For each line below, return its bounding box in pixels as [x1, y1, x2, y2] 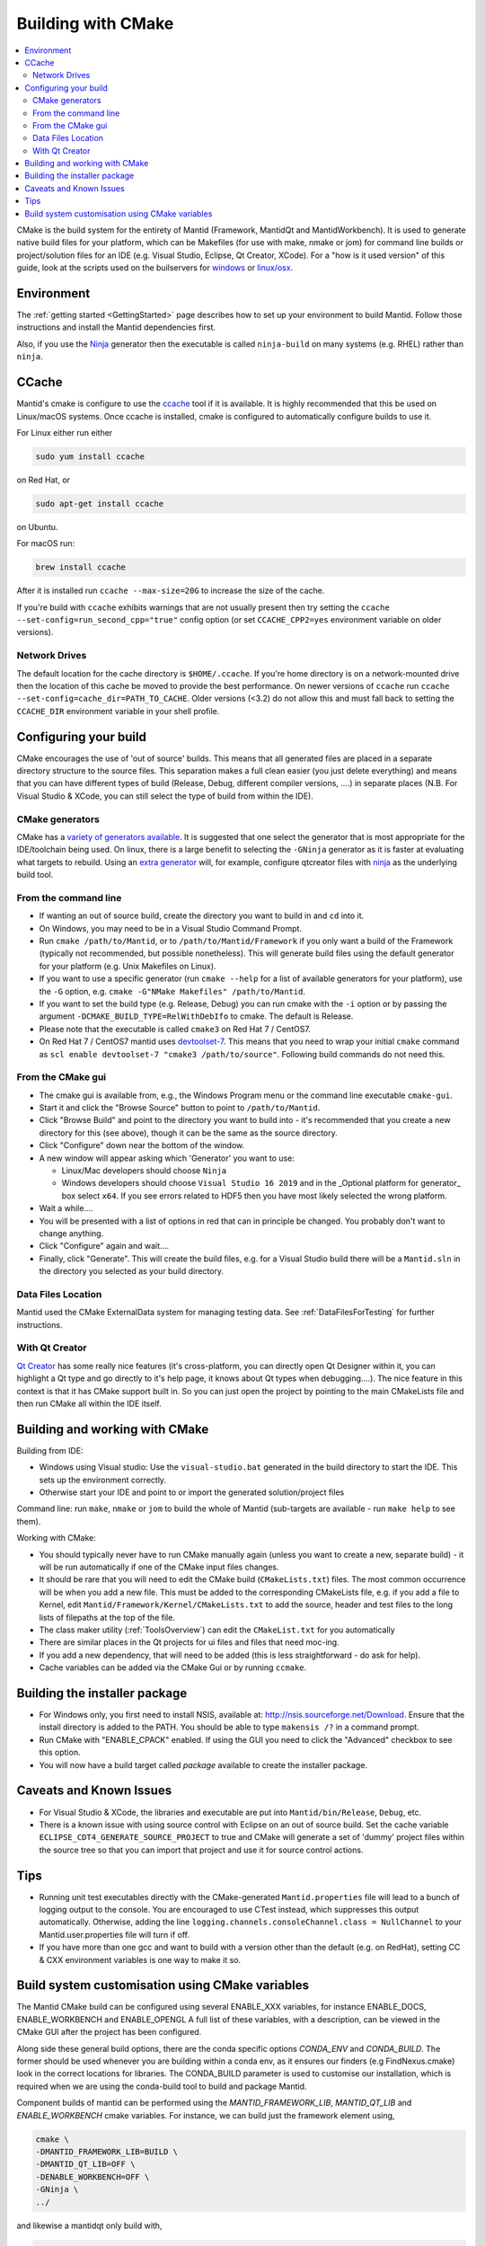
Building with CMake [16, 13, 174, 33]
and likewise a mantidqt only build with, [16, 2220, 163, 2231]
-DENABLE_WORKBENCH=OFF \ [35, 2171, 150, 2182]
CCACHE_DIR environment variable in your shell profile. [16, 705, 220, 716]
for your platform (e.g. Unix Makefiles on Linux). [39, 960, 216, 971]
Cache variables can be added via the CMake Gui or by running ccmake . [39, 1662, 307, 1673]
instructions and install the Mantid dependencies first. [16, 322, 216, 332]
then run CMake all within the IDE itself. [16, 1398, 162, 1410]
